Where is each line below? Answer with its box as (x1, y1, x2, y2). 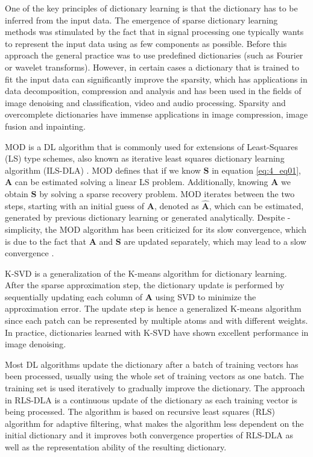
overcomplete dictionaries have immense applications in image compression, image (5, 108, 308, 121)
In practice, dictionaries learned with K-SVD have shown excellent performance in (5, 326, 309, 338)
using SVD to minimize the (155, 290, 256, 303)
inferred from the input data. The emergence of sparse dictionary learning (5, 13, 278, 26)
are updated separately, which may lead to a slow (124, 235, 306, 247)
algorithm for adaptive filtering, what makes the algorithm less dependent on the (5, 417, 304, 429)
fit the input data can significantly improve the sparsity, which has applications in (5, 72, 308, 85)
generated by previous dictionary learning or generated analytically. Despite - (5, 211, 291, 224)
